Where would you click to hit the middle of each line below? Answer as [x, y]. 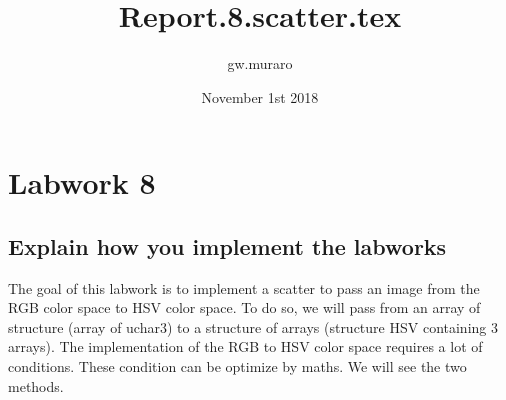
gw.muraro [260, 63]
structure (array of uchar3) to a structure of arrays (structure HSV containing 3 [253, 326]
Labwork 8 [82, 182]
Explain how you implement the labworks [227, 245]
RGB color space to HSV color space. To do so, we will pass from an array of [244, 307]
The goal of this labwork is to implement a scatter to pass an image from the [244, 287]
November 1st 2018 [260, 96]
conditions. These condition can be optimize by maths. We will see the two [237, 366]
